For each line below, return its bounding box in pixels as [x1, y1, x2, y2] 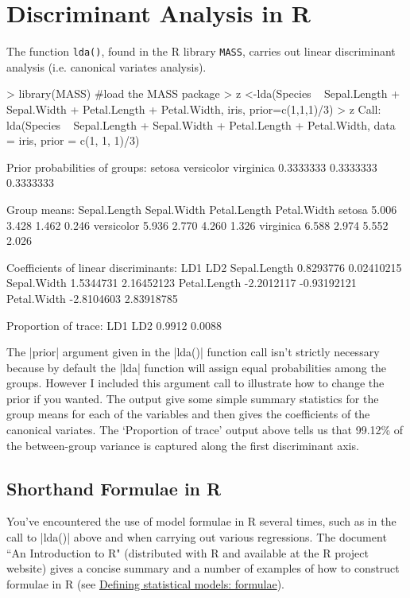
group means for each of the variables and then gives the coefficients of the [6, 406, 370, 422]
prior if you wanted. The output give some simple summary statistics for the [6, 390, 379, 406]
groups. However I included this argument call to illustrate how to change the [6, 375, 385, 391]
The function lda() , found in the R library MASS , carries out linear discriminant [6, 43, 396, 60]
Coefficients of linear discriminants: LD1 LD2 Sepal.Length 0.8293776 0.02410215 [6, 258, 402, 275]
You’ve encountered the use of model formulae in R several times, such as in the [6, 513, 396, 530]
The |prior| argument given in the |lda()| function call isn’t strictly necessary [6, 344, 380, 360]
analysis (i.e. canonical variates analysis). [6, 58, 207, 75]
